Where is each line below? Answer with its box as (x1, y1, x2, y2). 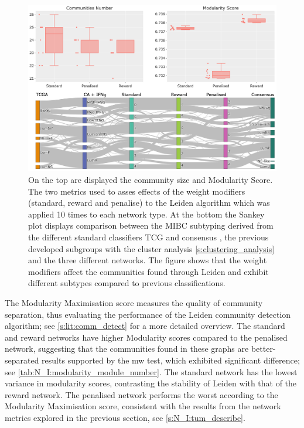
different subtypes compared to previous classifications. (28, 277, 226, 289)
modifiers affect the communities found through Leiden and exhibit (28, 265, 269, 277)
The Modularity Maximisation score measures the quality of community (5, 296, 263, 308)
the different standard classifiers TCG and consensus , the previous (28, 231, 269, 243)
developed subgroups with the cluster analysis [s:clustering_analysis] (28, 242, 275, 254)
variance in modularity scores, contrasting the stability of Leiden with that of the (5, 377, 297, 389)
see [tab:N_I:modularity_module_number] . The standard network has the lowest (5, 365, 298, 378)
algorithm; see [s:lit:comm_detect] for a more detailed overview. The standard (5, 320, 285, 332)
